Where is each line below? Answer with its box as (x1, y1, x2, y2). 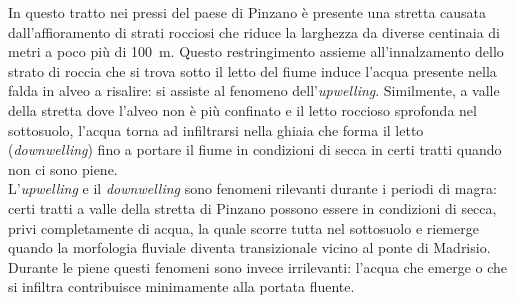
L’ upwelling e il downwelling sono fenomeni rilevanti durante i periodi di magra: (8, 178, 497, 199)
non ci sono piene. (8, 158, 118, 179)
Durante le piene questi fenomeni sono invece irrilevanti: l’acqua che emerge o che (8, 256, 507, 277)
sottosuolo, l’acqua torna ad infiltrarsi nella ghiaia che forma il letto (8, 119, 424, 140)
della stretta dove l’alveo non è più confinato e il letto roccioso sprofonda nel (8, 99, 477, 120)
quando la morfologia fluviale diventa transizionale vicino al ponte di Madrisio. (8, 237, 491, 258)
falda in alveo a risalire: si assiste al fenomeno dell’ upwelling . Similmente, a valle (8, 80, 500, 101)
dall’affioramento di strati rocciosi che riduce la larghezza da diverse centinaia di (8, 21, 500, 42)
